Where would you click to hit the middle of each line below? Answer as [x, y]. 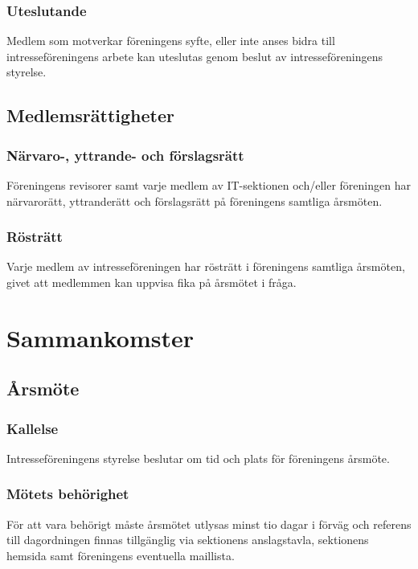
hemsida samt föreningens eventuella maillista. [121, 555]
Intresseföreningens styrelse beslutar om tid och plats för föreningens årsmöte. [198, 458]
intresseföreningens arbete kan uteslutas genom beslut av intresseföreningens [195, 56]
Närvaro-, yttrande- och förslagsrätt [125, 155]
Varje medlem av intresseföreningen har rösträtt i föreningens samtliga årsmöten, [206, 266]
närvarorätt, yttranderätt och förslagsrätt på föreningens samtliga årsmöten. [195, 201]
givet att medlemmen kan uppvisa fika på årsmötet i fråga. [152, 282]
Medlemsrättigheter [90, 115]
